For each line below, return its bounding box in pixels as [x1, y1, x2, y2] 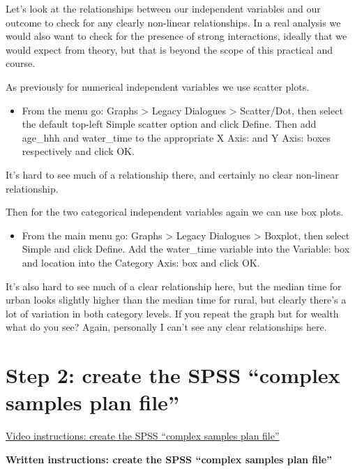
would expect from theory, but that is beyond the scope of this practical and [6, 42, 333, 57]
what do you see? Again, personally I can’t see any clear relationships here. [6, 320, 327, 334]
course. [6, 56, 36, 70]
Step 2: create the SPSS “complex [6, 361, 340, 389]
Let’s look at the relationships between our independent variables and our [6, 1, 321, 15]
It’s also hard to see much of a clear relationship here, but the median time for [6, 278, 342, 293]
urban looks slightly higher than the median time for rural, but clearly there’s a [6, 292, 347, 307]
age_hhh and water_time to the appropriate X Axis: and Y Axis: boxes [22, 130, 331, 144]
